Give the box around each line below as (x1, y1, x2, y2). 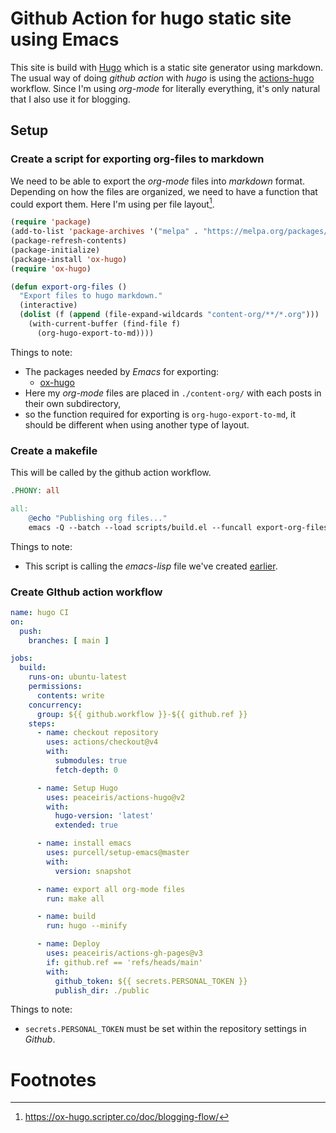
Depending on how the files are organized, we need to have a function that (10, 185, 318, 197)
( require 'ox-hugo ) (10, 263, 92, 274)
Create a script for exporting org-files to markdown (10, 152, 265, 166)
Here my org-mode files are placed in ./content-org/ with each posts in (24, 387, 322, 399)
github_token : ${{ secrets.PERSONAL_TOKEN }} (54, 976, 248, 986)
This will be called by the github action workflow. (10, 467, 212, 479)
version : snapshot (54, 866, 132, 876)
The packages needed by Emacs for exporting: (24, 365, 220, 377)
